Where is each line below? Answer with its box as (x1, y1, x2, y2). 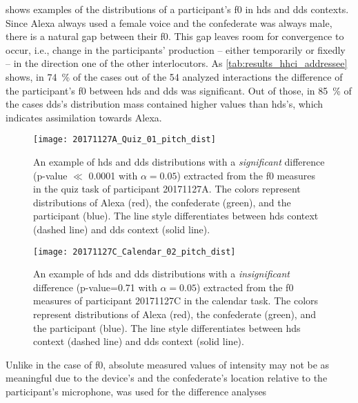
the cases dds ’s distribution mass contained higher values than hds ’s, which (6, 97, 324, 111)
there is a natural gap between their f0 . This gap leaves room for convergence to (6, 29, 344, 43)
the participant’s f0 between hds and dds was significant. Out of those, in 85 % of (6, 83, 352, 97)
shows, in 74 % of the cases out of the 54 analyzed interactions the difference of (6, 69, 343, 83)
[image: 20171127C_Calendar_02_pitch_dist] (33, 246, 236, 257)
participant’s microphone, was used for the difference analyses (6, 384, 267, 398)
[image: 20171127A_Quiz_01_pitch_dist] (33, 135, 216, 145)
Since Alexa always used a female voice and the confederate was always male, (6, 15, 332, 30)
